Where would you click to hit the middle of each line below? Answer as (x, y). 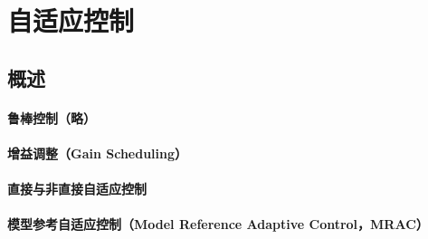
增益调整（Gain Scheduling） (98, 153)
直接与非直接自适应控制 (77, 189)
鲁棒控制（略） (52, 117)
